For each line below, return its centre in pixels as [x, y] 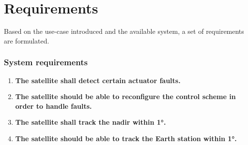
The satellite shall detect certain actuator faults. [98, 80]
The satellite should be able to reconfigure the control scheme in [125, 96]
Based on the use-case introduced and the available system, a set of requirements [124, 31]
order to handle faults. [54, 106]
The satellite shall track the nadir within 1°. [91, 122]
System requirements [46, 62]
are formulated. [27, 40]
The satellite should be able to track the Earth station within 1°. [126, 138]
